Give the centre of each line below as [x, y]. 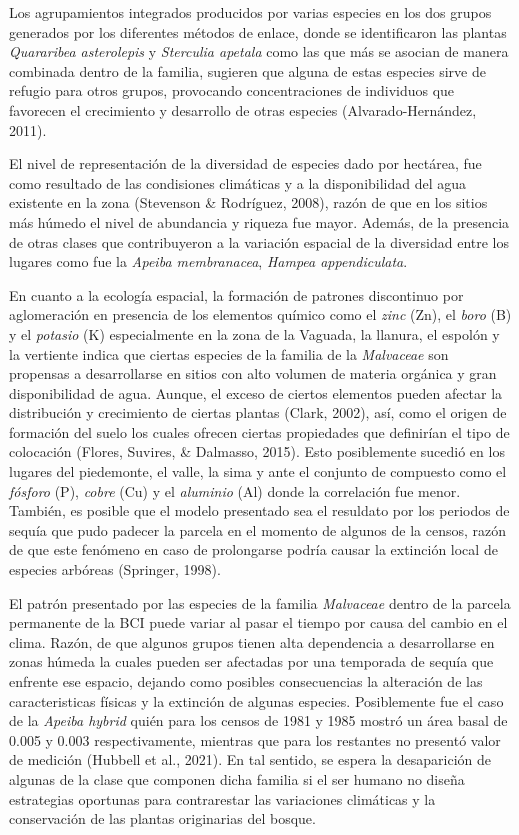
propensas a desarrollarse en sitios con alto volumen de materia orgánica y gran [253, 373]
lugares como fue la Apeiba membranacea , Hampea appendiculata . [208, 261]
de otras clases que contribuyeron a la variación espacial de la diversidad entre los [259, 241]
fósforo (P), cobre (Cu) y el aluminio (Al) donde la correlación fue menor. [235, 490]
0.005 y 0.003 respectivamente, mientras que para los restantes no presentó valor [255, 739]
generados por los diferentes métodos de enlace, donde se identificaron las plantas [258, 31]
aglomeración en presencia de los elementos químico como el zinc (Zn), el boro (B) [260, 314]
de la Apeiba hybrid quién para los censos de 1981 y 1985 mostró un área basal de [258, 720]
